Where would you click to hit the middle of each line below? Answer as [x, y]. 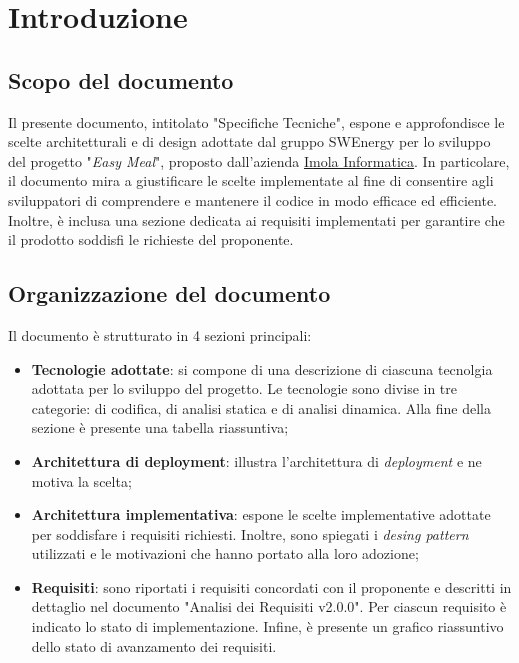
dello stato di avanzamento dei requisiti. [154, 645]
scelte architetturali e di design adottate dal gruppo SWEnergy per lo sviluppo [249, 141]
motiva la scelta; [81, 480]
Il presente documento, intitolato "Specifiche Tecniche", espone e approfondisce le [256, 121]
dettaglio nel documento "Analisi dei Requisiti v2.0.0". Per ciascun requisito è [269, 606]
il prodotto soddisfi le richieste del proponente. [151, 239]
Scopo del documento [121, 79]
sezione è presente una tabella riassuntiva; [160, 427]
